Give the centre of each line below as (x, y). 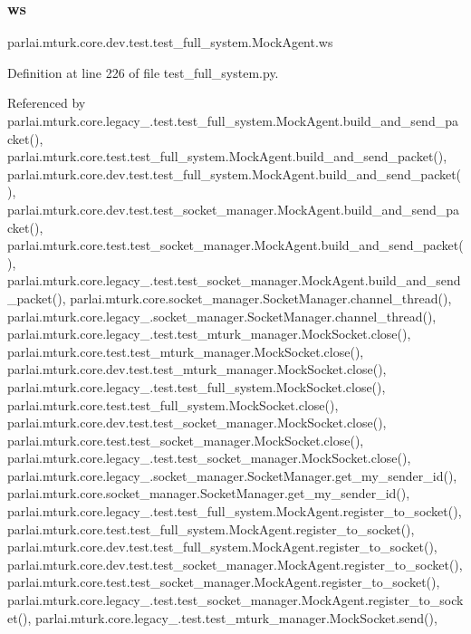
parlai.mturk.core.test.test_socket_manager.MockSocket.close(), (186, 440)
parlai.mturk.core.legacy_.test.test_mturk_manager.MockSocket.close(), (209, 334)
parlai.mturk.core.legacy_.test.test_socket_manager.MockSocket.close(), (209, 458)
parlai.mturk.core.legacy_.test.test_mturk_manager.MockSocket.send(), (236, 617)
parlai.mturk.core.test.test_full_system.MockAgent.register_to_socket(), (211, 528)
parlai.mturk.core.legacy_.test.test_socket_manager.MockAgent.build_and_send (234, 280)
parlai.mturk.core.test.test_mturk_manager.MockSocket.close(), (186, 351)
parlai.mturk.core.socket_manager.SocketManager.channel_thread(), (261, 298)
